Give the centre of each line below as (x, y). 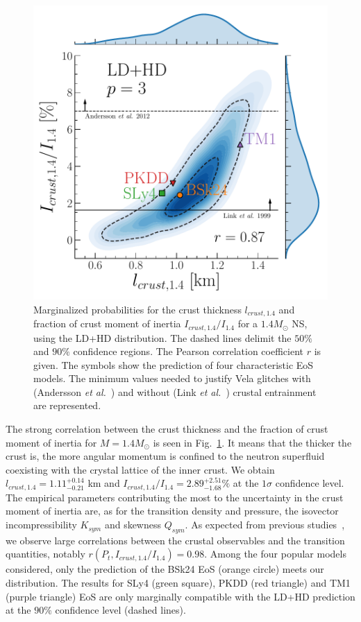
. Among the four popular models (275, 554)
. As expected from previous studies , (265, 525)
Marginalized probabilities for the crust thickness (137, 309)
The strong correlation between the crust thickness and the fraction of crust (167, 429)
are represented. (67, 405)
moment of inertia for (51, 442)
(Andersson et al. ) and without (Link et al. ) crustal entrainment (175, 391)
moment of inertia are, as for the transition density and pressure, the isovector (172, 511)
